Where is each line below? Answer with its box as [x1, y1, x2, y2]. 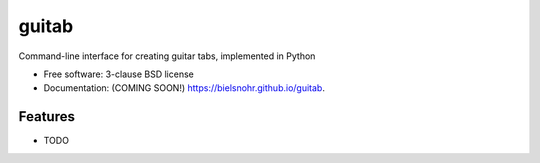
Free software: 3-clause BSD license [43, 68, 194, 80]
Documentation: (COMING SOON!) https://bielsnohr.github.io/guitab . [43, 82, 325, 94]
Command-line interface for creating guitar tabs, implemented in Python [18, 50, 316, 62]
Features [18, 108, 75, 125]
